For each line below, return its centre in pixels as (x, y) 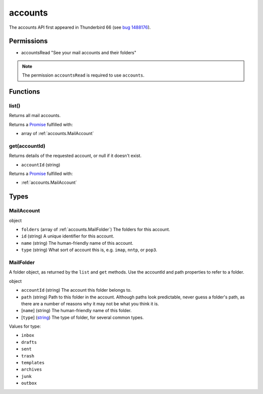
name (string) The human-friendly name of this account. (77, 243)
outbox (29, 383)
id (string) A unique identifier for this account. (68, 236)
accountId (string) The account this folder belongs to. (76, 290)
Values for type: (25, 326)
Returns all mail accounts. (35, 116)
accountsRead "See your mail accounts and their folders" (79, 53)
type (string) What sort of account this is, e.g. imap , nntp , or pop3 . (89, 250)
